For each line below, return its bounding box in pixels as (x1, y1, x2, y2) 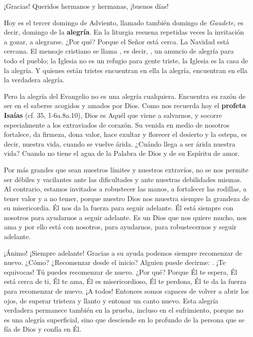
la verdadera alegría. (4, 75, 65, 85)
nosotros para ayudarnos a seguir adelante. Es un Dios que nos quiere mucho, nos (4, 212, 247, 222)
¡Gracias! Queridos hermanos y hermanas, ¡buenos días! (4, 1, 169, 11)
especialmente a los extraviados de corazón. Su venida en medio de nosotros (4, 119, 230, 130)
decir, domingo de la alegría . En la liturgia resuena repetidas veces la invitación (4, 27, 244, 37)
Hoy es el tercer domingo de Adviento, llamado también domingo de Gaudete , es (4, 17, 244, 27)
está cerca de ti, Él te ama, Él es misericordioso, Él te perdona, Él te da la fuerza (4, 276, 247, 286)
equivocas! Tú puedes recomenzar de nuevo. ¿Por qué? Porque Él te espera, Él (4, 266, 237, 277)
